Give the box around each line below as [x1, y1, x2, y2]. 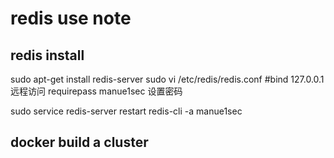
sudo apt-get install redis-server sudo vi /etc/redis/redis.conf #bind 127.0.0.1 [10, 73, 325, 85]
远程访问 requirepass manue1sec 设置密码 [10, 85, 183, 97]
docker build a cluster [10, 134, 149, 151]
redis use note [10, 7, 132, 30]
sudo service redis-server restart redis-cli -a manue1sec [10, 105, 243, 117]
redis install [10, 47, 85, 64]
